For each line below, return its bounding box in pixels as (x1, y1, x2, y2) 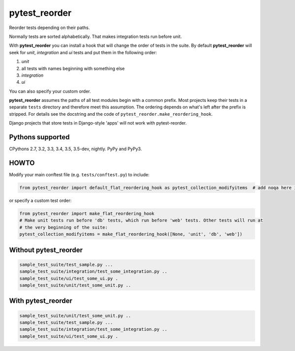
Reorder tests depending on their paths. (9, 25, 90, 31)
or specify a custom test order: (9, 197, 72, 204)
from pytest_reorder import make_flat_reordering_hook (19, 211, 154, 216)
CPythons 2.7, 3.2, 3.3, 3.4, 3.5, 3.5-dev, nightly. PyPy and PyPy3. (9, 146, 142, 152)
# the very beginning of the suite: (19, 224, 108, 230)
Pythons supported (9, 133, 70, 141)
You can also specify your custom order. (9, 88, 91, 94)
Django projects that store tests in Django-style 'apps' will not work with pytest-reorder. (9, 120, 187, 126)
